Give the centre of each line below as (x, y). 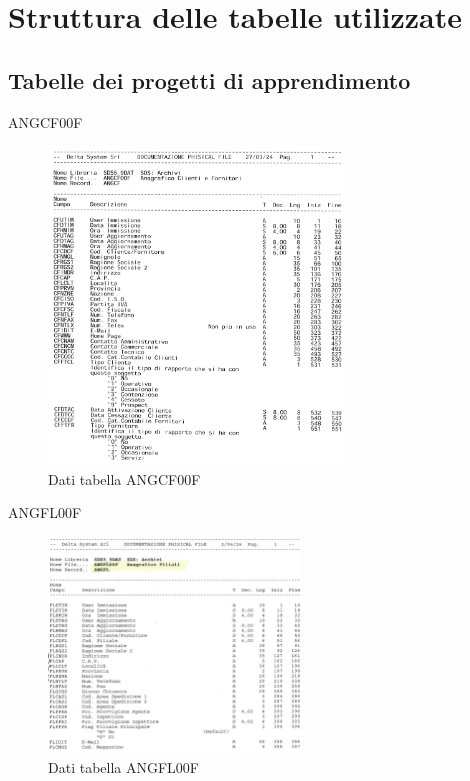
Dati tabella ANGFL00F (124, 767)
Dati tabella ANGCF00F (124, 478)
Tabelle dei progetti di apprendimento (209, 79)
